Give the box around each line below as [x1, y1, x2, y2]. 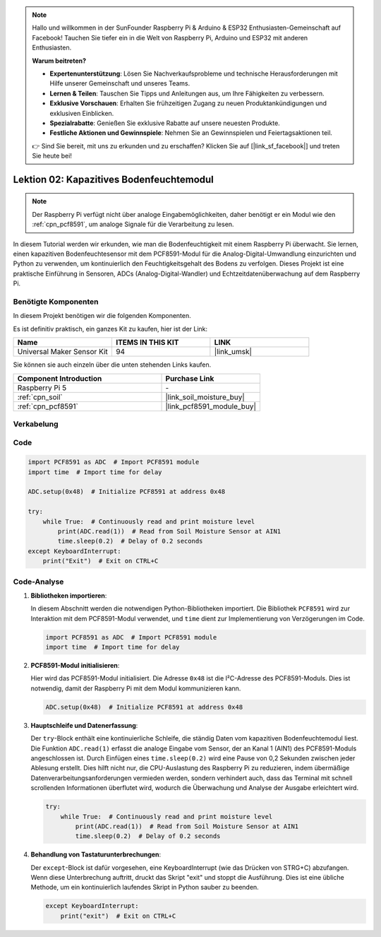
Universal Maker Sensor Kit [17, 347, 109, 357]
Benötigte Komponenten [13, 297, 99, 307]
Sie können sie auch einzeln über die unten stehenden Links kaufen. [13, 360, 212, 369]
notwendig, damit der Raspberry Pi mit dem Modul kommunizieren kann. [30, 684, 241, 693]
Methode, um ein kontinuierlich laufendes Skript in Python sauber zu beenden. [30, 883, 259, 892]
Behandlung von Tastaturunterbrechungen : [30, 850, 162, 859]
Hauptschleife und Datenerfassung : [30, 721, 138, 729]
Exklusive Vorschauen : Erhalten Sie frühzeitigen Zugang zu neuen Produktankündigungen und [49, 99, 327, 107]
